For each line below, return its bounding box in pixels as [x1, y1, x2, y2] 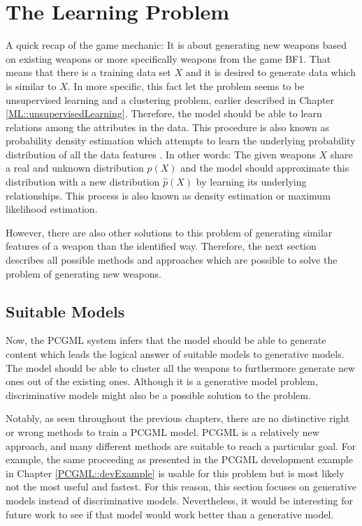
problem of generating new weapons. [6, 266, 161, 280]
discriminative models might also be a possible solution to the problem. [6, 387, 311, 402]
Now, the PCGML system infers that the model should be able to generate [6, 333, 326, 347]
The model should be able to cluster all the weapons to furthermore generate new [6, 360, 356, 375]
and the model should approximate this [180, 160, 349, 175]
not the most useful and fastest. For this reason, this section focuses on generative [6, 479, 356, 494]
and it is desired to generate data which [185, 65, 356, 80]
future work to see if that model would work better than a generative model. [6, 506, 334, 521]
